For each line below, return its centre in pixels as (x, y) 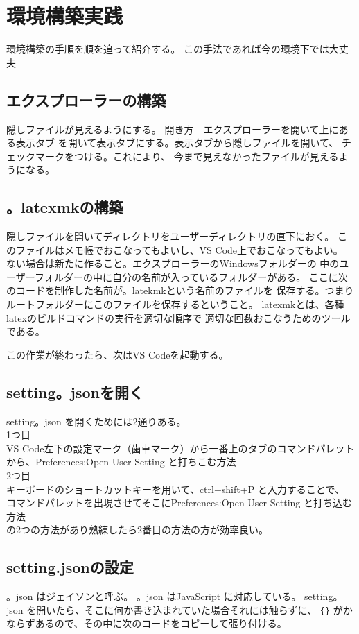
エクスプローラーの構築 (86, 100)
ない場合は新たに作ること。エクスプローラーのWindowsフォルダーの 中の (173, 263)
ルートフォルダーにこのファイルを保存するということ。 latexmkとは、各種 (175, 304)
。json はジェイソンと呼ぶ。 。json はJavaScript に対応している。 (154, 596)
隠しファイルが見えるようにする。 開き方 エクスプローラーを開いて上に (173, 129)
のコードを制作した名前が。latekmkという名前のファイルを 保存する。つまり (180, 290)
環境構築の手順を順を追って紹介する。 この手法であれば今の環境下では (168, 49)
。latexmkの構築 (65, 207)
